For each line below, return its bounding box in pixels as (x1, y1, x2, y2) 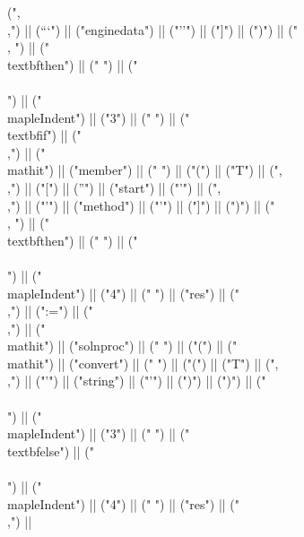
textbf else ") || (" (7, 441, 94, 460)
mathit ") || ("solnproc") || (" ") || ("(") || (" (7, 336, 238, 355)
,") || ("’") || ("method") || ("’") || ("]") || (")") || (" (7, 195, 275, 214)
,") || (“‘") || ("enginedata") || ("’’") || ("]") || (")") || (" (7, 20, 299, 39)
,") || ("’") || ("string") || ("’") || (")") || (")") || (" (7, 371, 266, 390)
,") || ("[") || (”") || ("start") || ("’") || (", (7, 178, 221, 196)
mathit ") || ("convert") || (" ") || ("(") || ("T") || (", (7, 353, 279, 372)
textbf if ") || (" (7, 126, 82, 144)
